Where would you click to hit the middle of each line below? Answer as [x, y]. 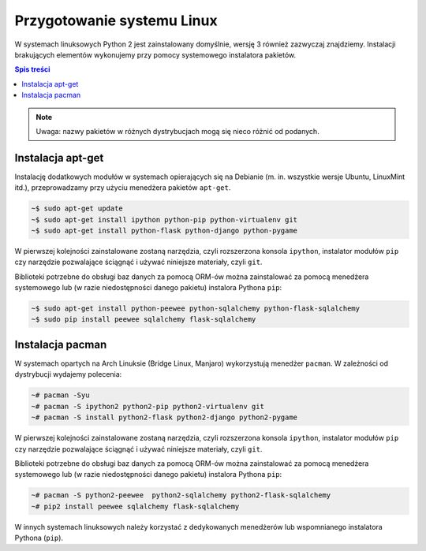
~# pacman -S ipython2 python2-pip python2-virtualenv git [148, 406]
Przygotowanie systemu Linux [116, 20]
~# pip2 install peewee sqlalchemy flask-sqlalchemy [135, 506]
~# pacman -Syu [60, 395]
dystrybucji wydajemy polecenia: [68, 374]
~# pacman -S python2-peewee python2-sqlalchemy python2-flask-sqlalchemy [181, 495]
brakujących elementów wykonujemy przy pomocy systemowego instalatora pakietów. [155, 54]
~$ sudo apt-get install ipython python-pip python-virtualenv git [164, 220]
